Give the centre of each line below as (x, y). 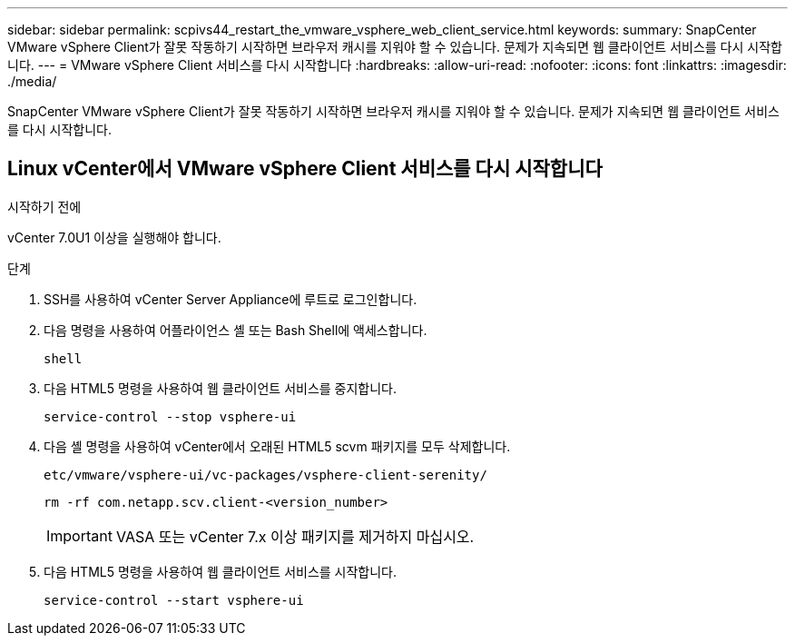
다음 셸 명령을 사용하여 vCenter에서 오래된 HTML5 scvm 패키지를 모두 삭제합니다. (277, 446)
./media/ (32, 81)
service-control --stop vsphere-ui (170, 416)
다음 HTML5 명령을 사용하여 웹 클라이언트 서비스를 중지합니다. (221, 388)
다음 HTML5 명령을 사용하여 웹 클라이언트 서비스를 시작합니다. (221, 571)
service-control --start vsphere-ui (174, 600)
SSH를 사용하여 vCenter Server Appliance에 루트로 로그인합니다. (231, 299)
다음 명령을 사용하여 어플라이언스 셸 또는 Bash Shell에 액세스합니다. (236, 330)
